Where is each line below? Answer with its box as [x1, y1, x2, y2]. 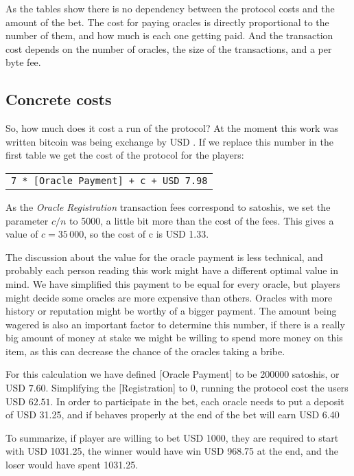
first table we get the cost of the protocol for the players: [5, 148, 244, 162]
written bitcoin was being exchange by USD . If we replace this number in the [5, 134, 334, 148]
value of [5, 227, 38, 241]
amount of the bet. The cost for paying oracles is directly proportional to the [5, 14, 329, 29]
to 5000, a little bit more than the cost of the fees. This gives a [69, 213, 334, 227]
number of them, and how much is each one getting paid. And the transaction [5, 28, 333, 43]
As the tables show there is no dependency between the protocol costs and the [5, 1, 335, 15]
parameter [5, 213, 49, 227]
